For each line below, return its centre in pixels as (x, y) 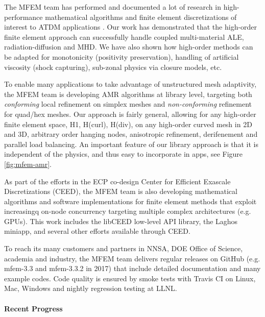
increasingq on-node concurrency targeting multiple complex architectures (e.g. (128, 211)
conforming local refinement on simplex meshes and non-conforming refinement (128, 104)
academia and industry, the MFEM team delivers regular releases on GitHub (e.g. (132, 258)
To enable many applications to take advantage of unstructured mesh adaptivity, (130, 84)
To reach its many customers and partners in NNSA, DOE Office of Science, (124, 248)
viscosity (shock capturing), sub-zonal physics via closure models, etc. (113, 67)
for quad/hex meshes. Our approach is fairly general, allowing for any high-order (130, 114)
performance (23, 17)
